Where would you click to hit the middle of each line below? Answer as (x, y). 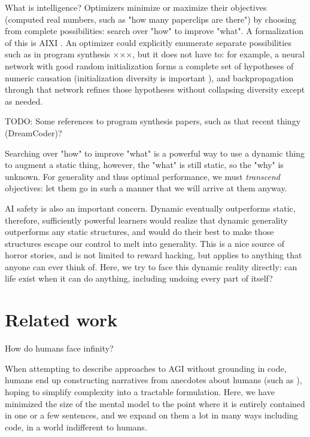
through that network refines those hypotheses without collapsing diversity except (155, 89)
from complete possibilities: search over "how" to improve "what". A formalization (154, 31)
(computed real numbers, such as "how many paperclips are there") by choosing (151, 19)
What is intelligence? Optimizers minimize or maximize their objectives (136, 7)
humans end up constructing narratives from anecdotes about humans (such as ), (154, 380)
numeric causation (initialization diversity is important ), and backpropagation (149, 77)
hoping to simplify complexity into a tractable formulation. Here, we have (140, 391)
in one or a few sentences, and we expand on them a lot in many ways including (151, 415)
